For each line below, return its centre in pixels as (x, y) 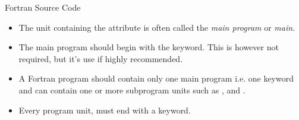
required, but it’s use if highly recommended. (101, 58)
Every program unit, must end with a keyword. (105, 110)
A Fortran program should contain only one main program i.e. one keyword (156, 78)
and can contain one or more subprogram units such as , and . (132, 90)
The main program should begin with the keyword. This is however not (149, 47)
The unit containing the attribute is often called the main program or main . (157, 27)
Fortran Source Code (43, 7)
